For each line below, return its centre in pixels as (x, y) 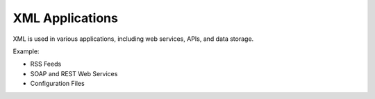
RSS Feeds (46, 64)
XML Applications (65, 18)
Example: (26, 51)
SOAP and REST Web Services (74, 73)
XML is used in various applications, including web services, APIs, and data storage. (133, 39)
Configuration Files (57, 84)
